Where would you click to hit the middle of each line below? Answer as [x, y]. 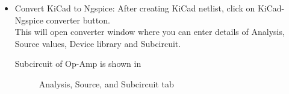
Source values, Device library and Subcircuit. [98, 43]
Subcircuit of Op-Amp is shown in [78, 64]
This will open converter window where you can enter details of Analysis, [150, 32]
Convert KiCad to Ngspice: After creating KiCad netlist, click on [135, 8]
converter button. [78, 20]
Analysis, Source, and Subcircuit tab [106, 83]
